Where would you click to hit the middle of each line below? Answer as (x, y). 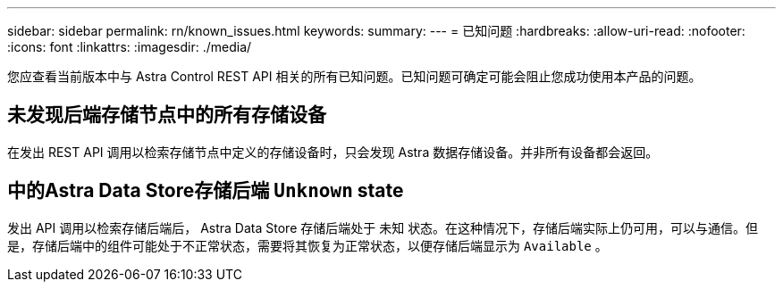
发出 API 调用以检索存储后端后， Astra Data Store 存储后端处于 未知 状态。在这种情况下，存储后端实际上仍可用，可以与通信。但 (383, 227)
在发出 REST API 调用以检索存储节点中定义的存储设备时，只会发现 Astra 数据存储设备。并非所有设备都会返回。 (333, 152)
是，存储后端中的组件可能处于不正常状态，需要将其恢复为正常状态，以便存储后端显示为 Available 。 (307, 245)
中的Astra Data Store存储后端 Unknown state (206, 191)
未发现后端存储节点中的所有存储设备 (167, 115)
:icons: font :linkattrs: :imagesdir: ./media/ (130, 47)
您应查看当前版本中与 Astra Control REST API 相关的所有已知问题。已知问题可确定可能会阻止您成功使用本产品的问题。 (354, 76)
